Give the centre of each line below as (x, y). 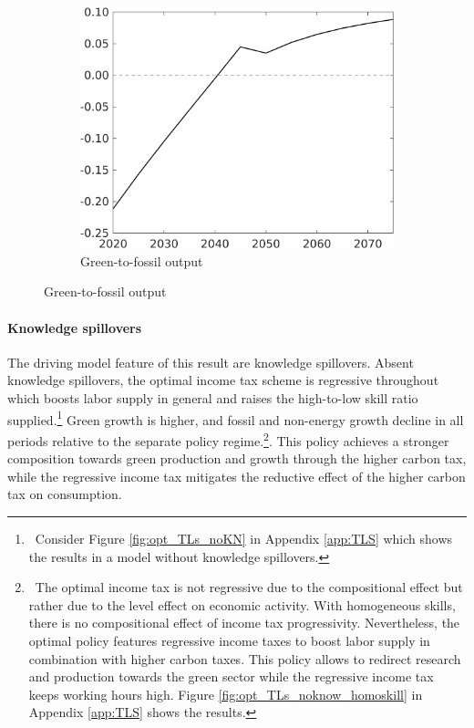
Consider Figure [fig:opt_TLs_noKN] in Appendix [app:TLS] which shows (244, 538)
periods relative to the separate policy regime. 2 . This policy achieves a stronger (228, 439)
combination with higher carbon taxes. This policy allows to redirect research (245, 658)
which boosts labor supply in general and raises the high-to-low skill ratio (213, 398)
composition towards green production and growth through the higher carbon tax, (237, 458)
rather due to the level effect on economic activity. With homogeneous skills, (242, 604)
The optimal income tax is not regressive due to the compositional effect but (249, 587)
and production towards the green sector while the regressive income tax (231, 676)
